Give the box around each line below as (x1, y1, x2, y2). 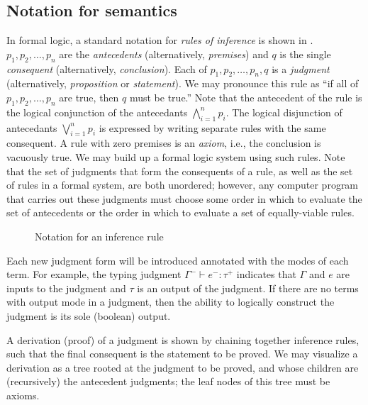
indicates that (236, 267, 296, 282)
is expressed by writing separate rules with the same (99, 120, 326, 135)
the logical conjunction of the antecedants (6, 104, 188, 119)
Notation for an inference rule (35, 228, 164, 243)
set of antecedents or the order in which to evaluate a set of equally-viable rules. (6, 205, 355, 220)
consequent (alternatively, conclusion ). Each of (6, 61, 207, 76)
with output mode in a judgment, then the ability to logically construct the (6, 294, 335, 309)
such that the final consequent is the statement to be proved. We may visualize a (6, 346, 358, 361)
